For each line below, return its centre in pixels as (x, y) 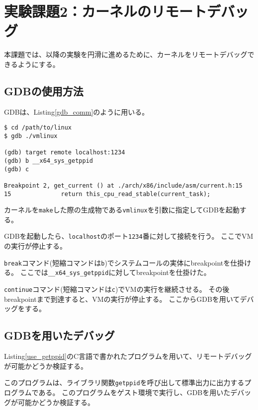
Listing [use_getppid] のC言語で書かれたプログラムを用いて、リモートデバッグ (128, 356)
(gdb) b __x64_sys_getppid (48, 161)
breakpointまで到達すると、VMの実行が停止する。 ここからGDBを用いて (122, 299)
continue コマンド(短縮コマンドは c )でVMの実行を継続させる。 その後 (117, 289)
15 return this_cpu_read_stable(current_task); (107, 194)
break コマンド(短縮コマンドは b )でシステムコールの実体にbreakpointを (117, 262)
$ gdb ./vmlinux (31, 136)
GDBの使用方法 (44, 91)
